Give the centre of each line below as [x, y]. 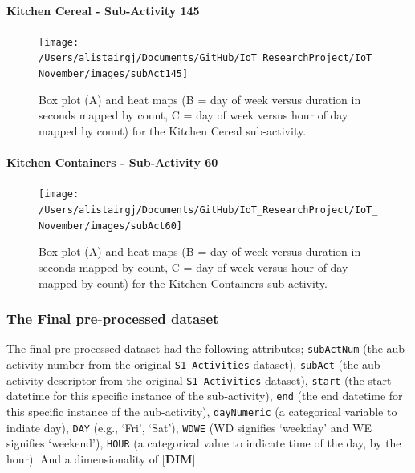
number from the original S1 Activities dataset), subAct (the [203, 364]
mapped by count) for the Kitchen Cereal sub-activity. [173, 130]
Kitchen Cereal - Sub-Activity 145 [103, 10]
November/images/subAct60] [110, 226]
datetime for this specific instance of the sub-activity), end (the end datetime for [205, 396]
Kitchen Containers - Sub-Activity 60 [112, 162]
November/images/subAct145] [114, 74]
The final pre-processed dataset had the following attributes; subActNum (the [195, 348]
